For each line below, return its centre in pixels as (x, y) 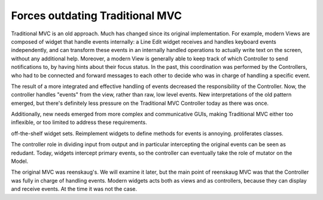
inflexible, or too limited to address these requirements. (79, 122)
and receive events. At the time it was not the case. (74, 189)
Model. (20, 161)
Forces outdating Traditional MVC (97, 16)
